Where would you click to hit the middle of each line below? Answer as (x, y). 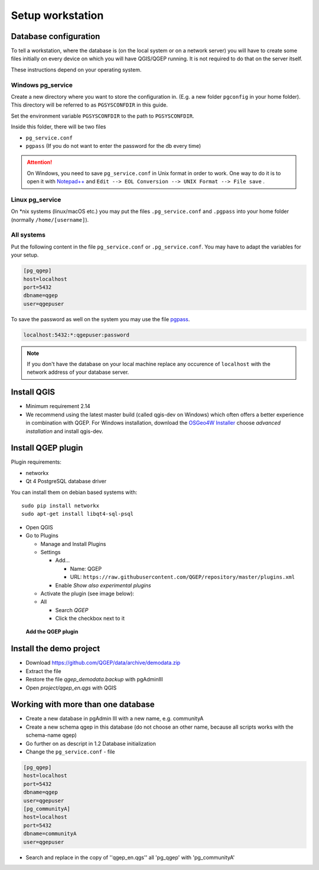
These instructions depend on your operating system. (76, 69)
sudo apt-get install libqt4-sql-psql (78, 514)
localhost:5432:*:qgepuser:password (77, 335)
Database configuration (56, 36)
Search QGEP (72, 610)
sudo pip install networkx (61, 506)
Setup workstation (57, 15)
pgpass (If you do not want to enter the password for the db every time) (113, 145)
